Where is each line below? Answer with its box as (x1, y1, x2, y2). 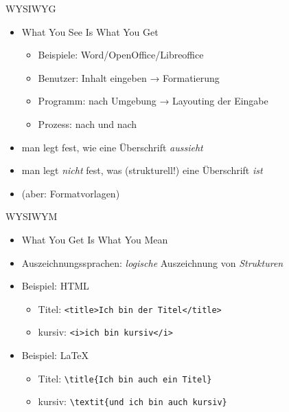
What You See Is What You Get (21, 24, 159, 39)
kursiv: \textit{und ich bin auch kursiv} (38, 394, 227, 409)
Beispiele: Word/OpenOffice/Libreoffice (38, 47, 204, 62)
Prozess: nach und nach (38, 116, 137, 131)
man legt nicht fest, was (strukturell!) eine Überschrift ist (21, 163, 263, 177)
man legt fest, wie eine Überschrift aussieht (21, 140, 203, 154)
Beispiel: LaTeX (21, 348, 89, 362)
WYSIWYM (5, 209, 58, 224)
